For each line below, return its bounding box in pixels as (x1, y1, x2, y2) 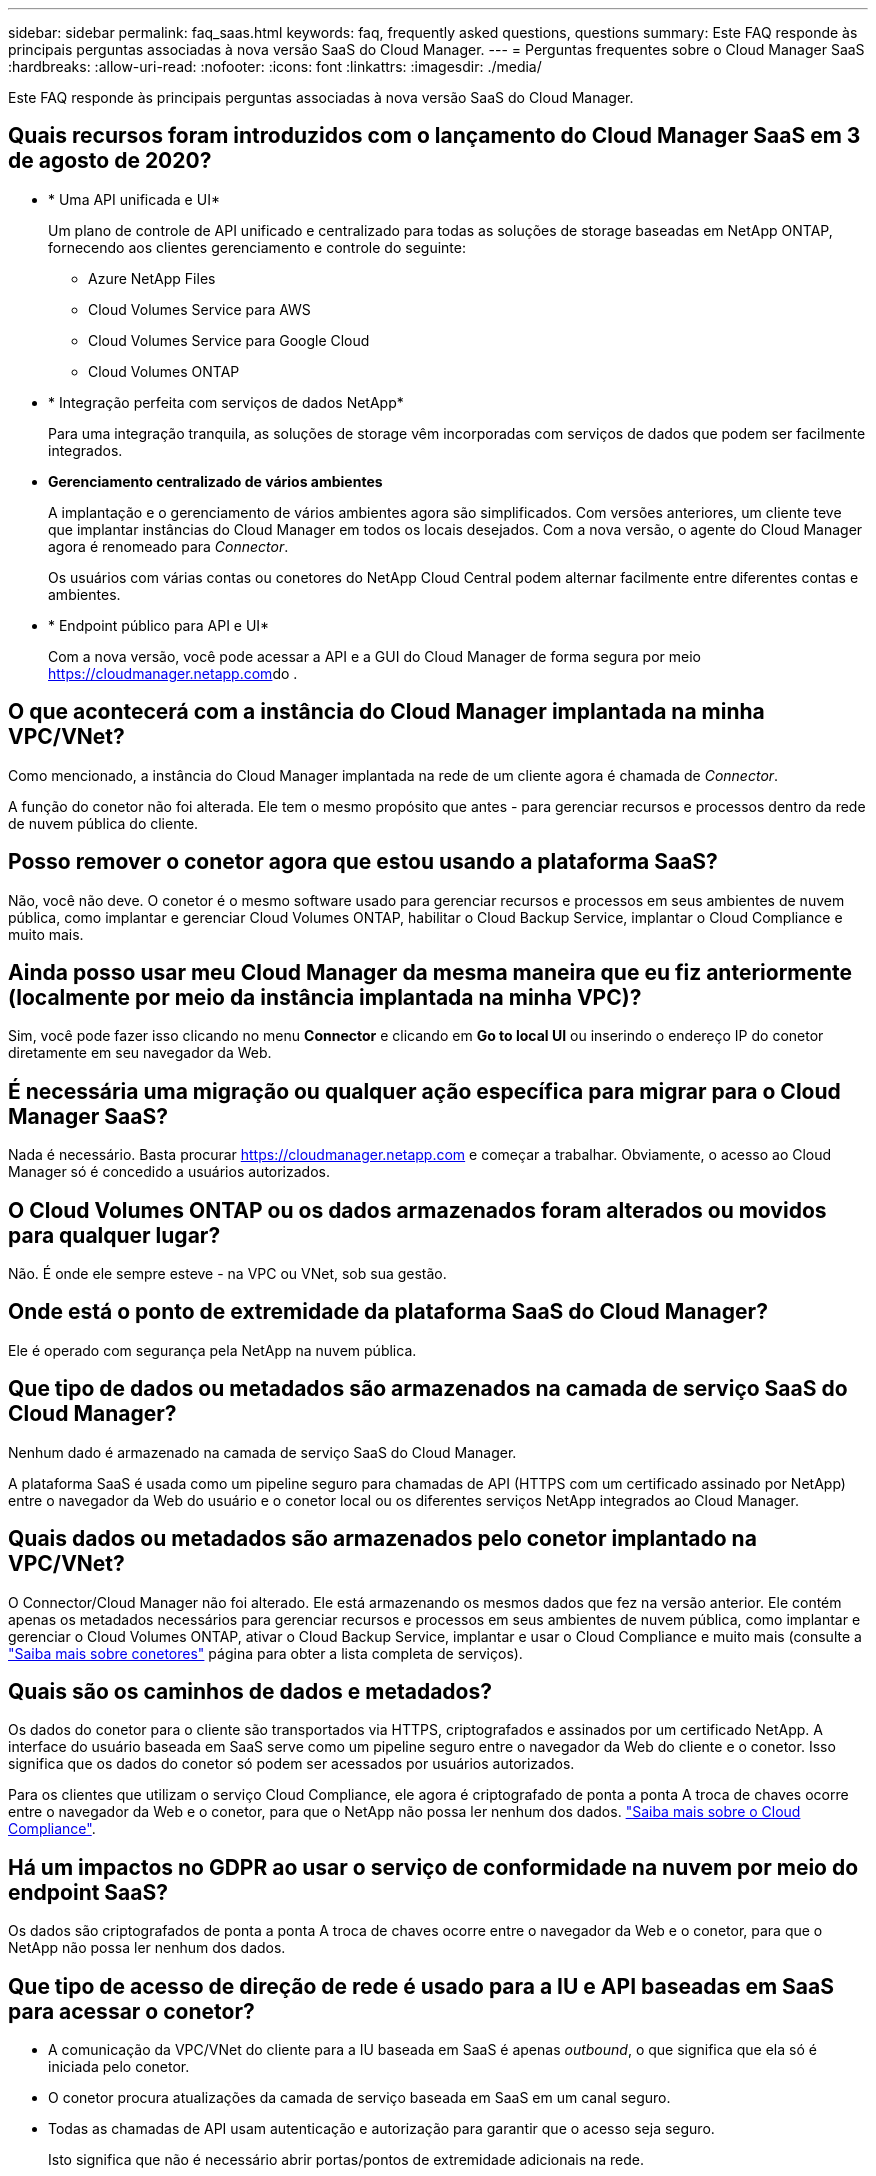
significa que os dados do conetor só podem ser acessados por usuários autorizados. (8, 1755, 575, 1773)
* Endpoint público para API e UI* (48, 616, 270, 634)
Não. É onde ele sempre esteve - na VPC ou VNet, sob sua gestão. (8, 1265, 447, 1283)
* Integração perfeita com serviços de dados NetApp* (48, 393, 404, 411)
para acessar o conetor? (8, 1998, 255, 2024)
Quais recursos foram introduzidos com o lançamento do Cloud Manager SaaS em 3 (8, 123, 861, 149)
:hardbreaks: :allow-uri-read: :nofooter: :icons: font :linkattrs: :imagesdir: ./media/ (8, 58, 542, 75)
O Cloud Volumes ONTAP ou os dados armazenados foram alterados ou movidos (8, 1197, 827, 1223)
